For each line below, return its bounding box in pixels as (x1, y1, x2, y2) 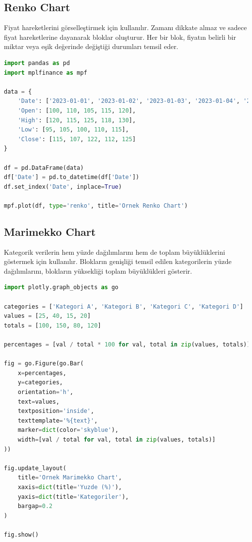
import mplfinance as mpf (4, 69, 87, 76)
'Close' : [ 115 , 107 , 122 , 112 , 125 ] (17, 135, 136, 143)
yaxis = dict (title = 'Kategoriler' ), (17, 493, 129, 500)
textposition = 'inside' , (17, 408, 94, 415)
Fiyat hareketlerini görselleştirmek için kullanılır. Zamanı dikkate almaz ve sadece (4, 22, 247, 33)
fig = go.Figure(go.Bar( (4, 360, 84, 367)
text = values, (17, 398, 60, 405)
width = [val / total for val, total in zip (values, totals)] (17, 436, 216, 443)
